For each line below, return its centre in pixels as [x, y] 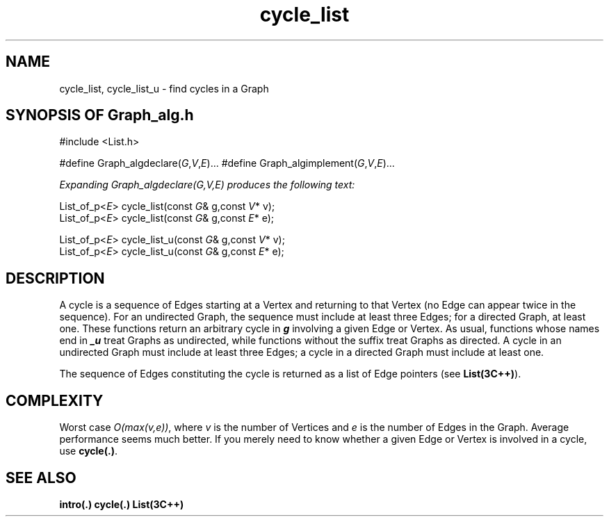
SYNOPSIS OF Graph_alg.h [100, 115]
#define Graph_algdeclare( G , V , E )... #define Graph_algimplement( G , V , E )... [227, 163]
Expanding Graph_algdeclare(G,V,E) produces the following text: [207, 185]
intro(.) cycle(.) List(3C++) [122, 504]
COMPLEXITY [55, 400]
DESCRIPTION [55, 278]
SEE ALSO [41, 478]
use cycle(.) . [88, 451]
